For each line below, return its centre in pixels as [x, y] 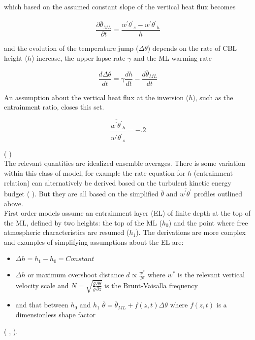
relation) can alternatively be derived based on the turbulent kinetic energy [118, 182]
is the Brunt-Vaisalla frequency [151, 285]
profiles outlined [218, 193]
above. [14, 203]
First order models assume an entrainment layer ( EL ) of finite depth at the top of [127, 213]
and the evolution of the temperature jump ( [71, 48]
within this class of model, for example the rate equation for [95, 173]
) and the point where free [208, 222]
